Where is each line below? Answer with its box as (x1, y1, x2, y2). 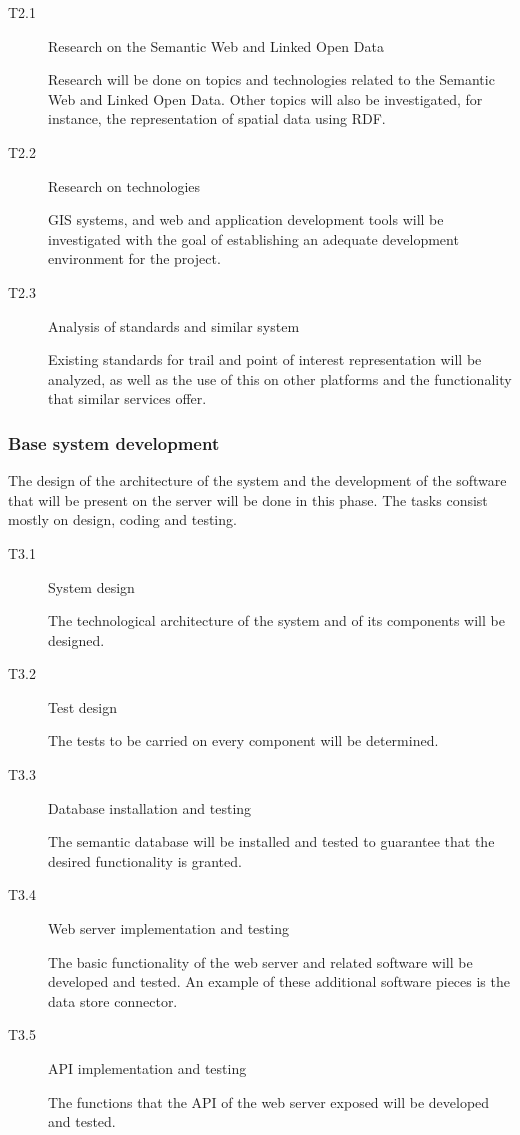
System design (48, 576, 135, 597)
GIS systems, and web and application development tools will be (48, 209, 444, 230)
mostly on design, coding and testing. (8, 509, 237, 530)
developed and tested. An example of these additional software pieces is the (48, 971, 510, 992)
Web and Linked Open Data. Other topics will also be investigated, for (48, 88, 483, 109)
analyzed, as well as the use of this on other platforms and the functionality (48, 368, 512, 389)
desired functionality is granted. (48, 850, 242, 871)
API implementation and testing (48, 1058, 247, 1078)
